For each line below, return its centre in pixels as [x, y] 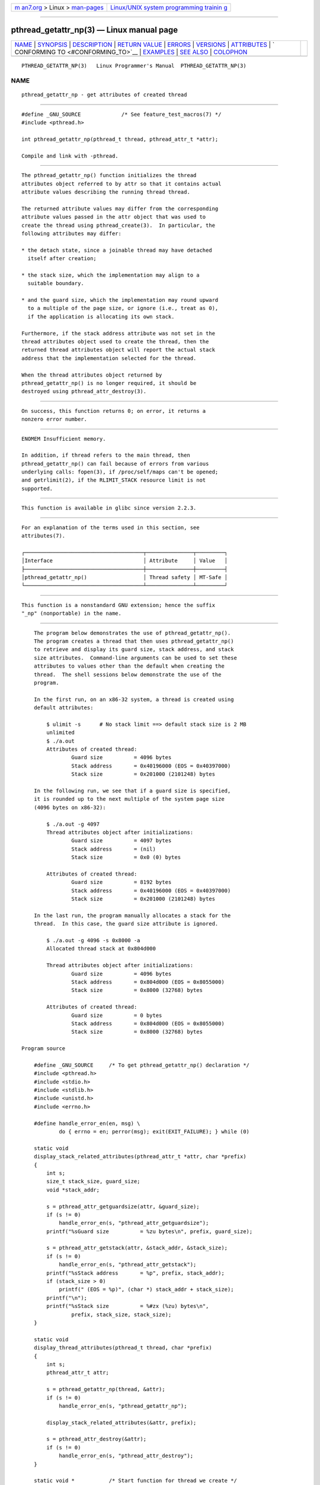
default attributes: [63, 708]
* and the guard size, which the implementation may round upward [120, 300]
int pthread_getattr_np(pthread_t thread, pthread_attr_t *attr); [120, 139]
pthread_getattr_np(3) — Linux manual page [95, 30]
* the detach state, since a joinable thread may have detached [117, 250]
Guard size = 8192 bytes [121, 882]
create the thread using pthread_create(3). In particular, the [119, 225]
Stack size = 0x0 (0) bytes [126, 857]
